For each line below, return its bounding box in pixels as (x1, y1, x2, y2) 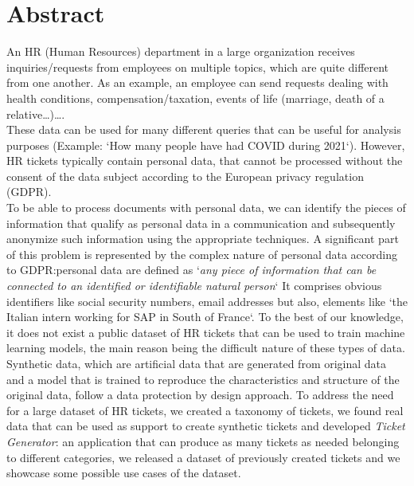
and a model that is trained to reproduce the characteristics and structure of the (6, 370, 400, 387)
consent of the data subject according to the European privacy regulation (6, 167, 364, 184)
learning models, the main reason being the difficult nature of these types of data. (6, 339, 405, 356)
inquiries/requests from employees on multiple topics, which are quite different (6, 58, 389, 75)
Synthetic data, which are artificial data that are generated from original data (6, 355, 387, 371)
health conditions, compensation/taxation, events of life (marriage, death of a (6, 89, 385, 106)
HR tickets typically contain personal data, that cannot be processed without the (6, 152, 403, 169)
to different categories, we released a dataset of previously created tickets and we (6, 449, 400, 465)
